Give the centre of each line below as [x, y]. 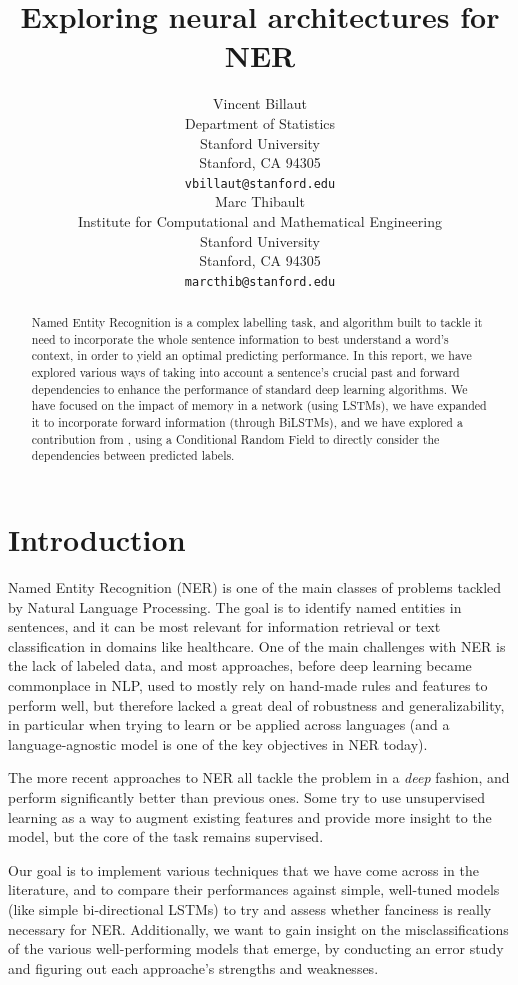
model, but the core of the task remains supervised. [166, 836]
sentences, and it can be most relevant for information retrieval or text [224, 626]
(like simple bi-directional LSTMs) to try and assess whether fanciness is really [250, 908]
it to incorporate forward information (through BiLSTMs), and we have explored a [247, 422]
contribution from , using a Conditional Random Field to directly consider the [235, 438]
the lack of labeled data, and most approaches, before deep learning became [240, 665]
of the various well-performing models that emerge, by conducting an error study [256, 948]
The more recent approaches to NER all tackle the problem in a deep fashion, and [259, 777]
